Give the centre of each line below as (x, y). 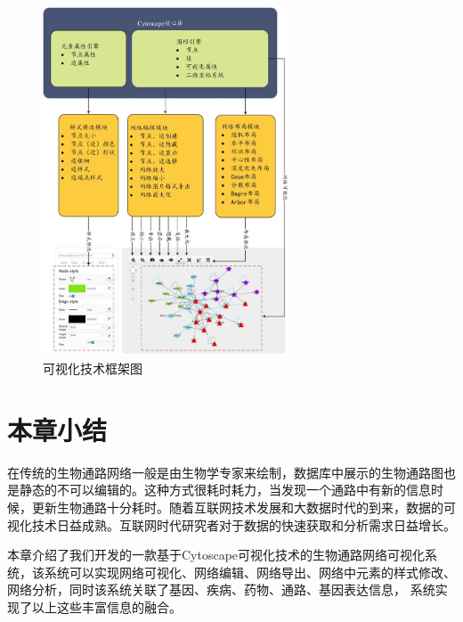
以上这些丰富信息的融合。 (106, 606)
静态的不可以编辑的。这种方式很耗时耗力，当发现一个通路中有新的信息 (225, 490)
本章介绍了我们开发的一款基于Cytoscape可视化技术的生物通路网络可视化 (216, 555)
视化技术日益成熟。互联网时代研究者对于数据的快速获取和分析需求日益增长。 (231, 524)
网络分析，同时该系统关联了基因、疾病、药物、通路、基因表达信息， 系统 (221, 589)
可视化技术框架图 (93, 368)
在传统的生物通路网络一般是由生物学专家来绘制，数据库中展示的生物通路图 (225, 472)
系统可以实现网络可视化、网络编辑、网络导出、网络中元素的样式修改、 (250, 572)
